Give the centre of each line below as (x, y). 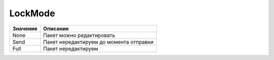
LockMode (32, 13)
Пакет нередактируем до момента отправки (99, 42)
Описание (56, 28)
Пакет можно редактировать (79, 35)
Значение (25, 28)
